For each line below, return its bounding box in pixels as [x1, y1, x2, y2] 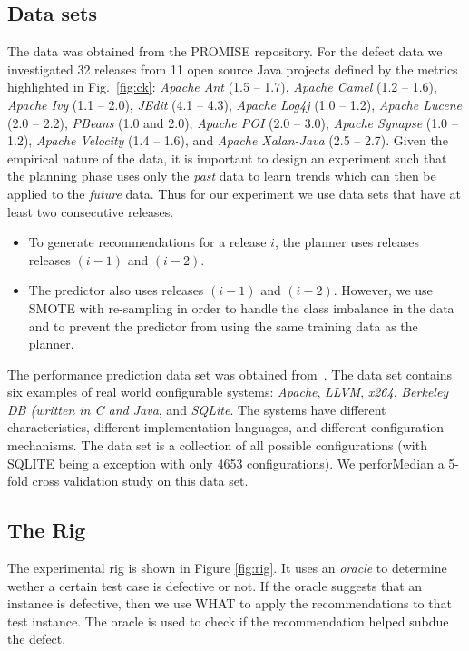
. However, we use [333, 281, 433, 300]
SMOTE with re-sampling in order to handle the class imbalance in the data [28, 298, 454, 317]
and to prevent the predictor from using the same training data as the [28, 316, 418, 335]
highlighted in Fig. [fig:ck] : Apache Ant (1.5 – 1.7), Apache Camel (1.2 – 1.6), [7, 77, 437, 96]
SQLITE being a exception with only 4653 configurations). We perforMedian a [7, 453, 445, 472]
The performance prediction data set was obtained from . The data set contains [7, 364, 453, 383]
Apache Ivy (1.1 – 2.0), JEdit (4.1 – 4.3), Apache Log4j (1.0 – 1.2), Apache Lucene [7, 94, 462, 113]
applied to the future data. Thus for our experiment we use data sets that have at [7, 183, 461, 202]
